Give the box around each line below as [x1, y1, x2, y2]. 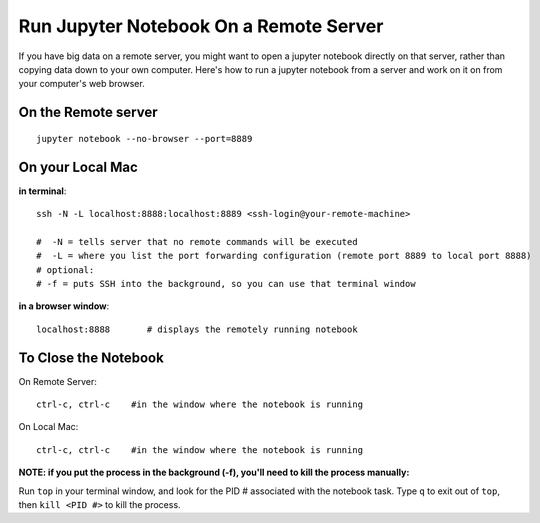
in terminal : [18, 185, 67, 197]
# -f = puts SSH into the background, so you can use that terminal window [36, 278, 416, 289]
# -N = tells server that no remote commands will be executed [36, 236, 359, 247]
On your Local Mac [18, 158, 139, 175]
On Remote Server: [18, 375, 97, 387]
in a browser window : [18, 300, 110, 312]
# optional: [36, 264, 95, 275]
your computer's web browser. [18, 78, 145, 90]
